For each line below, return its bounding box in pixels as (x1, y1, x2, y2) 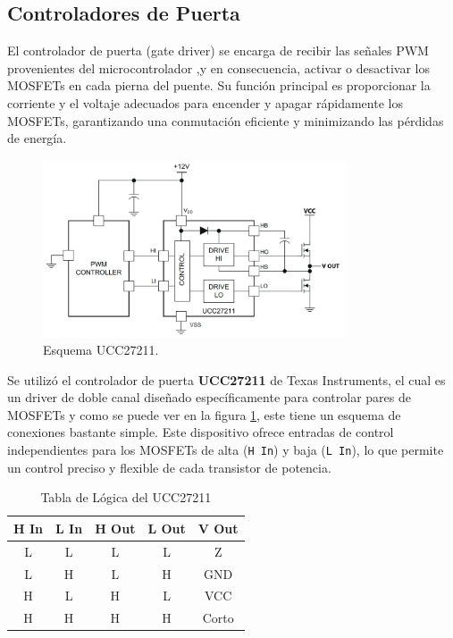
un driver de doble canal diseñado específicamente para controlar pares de (7, 388, 411, 407)
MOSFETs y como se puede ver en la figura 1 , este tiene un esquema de (7, 405, 401, 424)
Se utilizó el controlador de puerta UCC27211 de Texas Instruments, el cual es (7, 370, 446, 389)
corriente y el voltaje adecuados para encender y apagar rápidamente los (7, 93, 403, 112)
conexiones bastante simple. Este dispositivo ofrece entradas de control (7, 423, 394, 441)
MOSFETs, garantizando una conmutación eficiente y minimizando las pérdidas (7, 111, 444, 130)
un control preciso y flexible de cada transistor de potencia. (7, 458, 331, 476)
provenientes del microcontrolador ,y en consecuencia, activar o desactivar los (7, 58, 431, 77)
